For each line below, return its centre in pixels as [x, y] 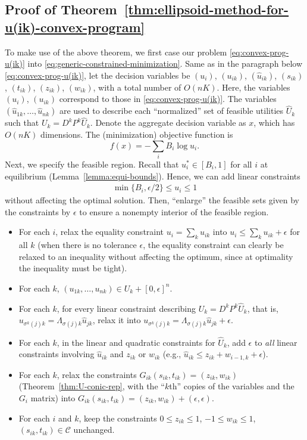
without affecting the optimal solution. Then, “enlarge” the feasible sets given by [152, 200]
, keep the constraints [118, 418]
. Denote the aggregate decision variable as [168, 123]
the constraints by [38, 211]
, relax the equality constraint [110, 232]
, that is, [263, 308]
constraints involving [57, 354]
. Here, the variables [253, 87]
